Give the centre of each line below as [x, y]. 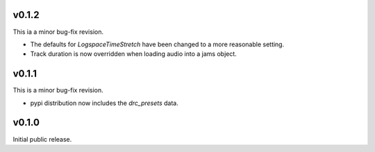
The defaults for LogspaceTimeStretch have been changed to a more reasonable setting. [157, 44]
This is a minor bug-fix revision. [58, 91]
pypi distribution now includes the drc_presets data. [104, 103]
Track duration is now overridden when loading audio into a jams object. [134, 54]
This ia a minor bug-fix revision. [58, 32]
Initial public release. [42, 139]
